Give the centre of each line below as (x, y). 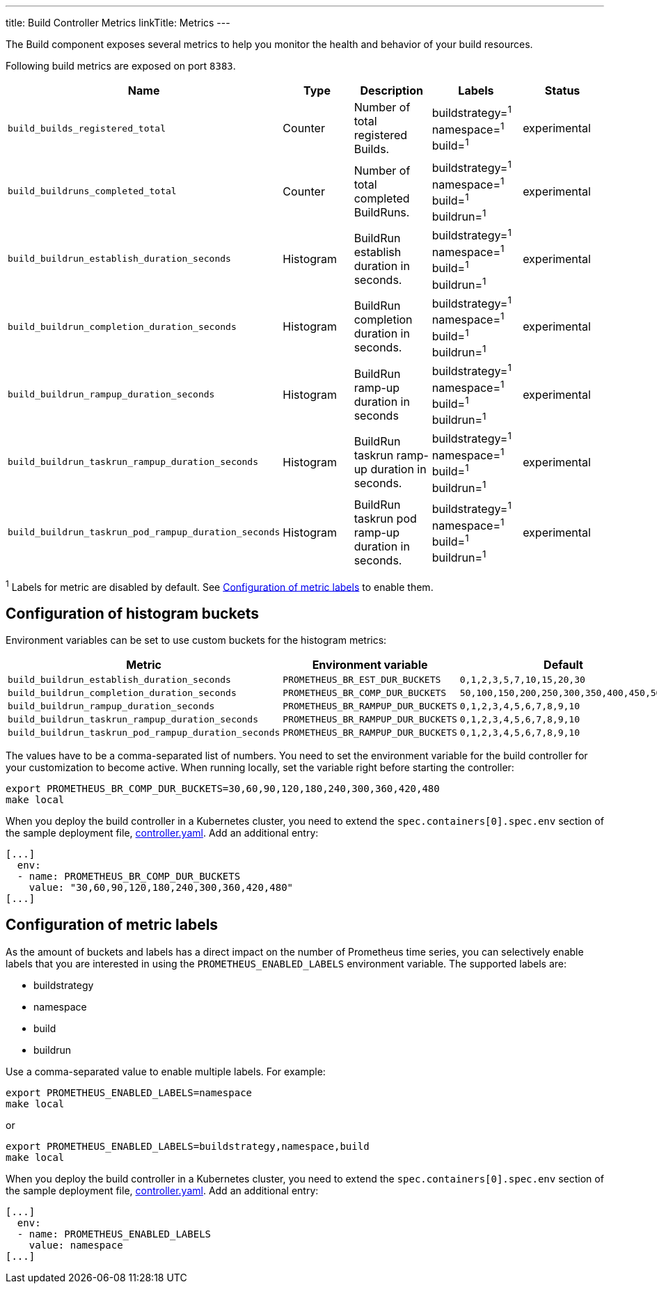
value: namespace (76, 1245)
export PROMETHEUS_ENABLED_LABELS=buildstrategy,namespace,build (188, 1146)
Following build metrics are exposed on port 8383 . (121, 66)
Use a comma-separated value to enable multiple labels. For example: (166, 1071)
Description (391, 90)
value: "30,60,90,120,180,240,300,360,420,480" (161, 888)
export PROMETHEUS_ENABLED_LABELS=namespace (129, 1092)
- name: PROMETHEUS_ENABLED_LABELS (114, 1234)
